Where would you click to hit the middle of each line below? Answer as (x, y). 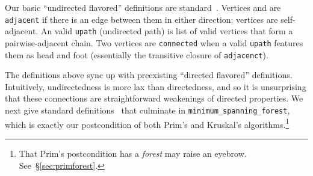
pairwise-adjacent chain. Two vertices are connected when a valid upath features (154, 42)
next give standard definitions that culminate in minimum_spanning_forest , (147, 110)
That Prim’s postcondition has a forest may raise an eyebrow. (133, 153)
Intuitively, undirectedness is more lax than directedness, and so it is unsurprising (156, 86)
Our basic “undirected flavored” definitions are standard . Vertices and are (143, 7)
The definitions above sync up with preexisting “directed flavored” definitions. (149, 75)
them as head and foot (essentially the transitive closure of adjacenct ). (137, 54)
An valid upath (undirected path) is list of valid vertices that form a (167, 31)
